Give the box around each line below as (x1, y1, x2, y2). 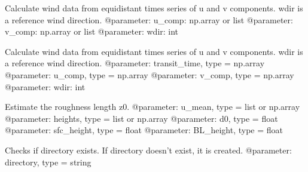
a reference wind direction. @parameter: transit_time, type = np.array (5, 57, 265, 69)
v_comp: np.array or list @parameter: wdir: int (5, 25, 179, 38)
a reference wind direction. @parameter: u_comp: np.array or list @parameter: (5, 13, 293, 26)
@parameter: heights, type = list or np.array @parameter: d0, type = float (5, 112, 278, 124)
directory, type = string (5, 155, 92, 168)
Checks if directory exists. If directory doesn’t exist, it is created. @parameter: (5, 143, 292, 156)
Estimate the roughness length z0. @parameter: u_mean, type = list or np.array (5, 100, 300, 113)
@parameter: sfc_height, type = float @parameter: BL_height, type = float (5, 124, 283, 136)
